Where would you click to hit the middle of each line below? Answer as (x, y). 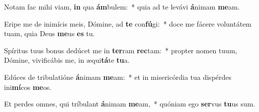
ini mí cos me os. (28, 87)
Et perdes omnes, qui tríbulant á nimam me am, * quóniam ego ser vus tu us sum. (130, 104)
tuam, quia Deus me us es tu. (50, 33)
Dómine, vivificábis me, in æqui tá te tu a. (67, 60)
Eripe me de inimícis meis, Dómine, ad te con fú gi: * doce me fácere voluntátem (128, 23)
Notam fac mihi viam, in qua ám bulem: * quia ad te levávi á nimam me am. (122, 7)
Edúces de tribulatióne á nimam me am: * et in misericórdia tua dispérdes (118, 77)
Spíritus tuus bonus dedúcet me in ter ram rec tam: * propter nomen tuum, (121, 50)
